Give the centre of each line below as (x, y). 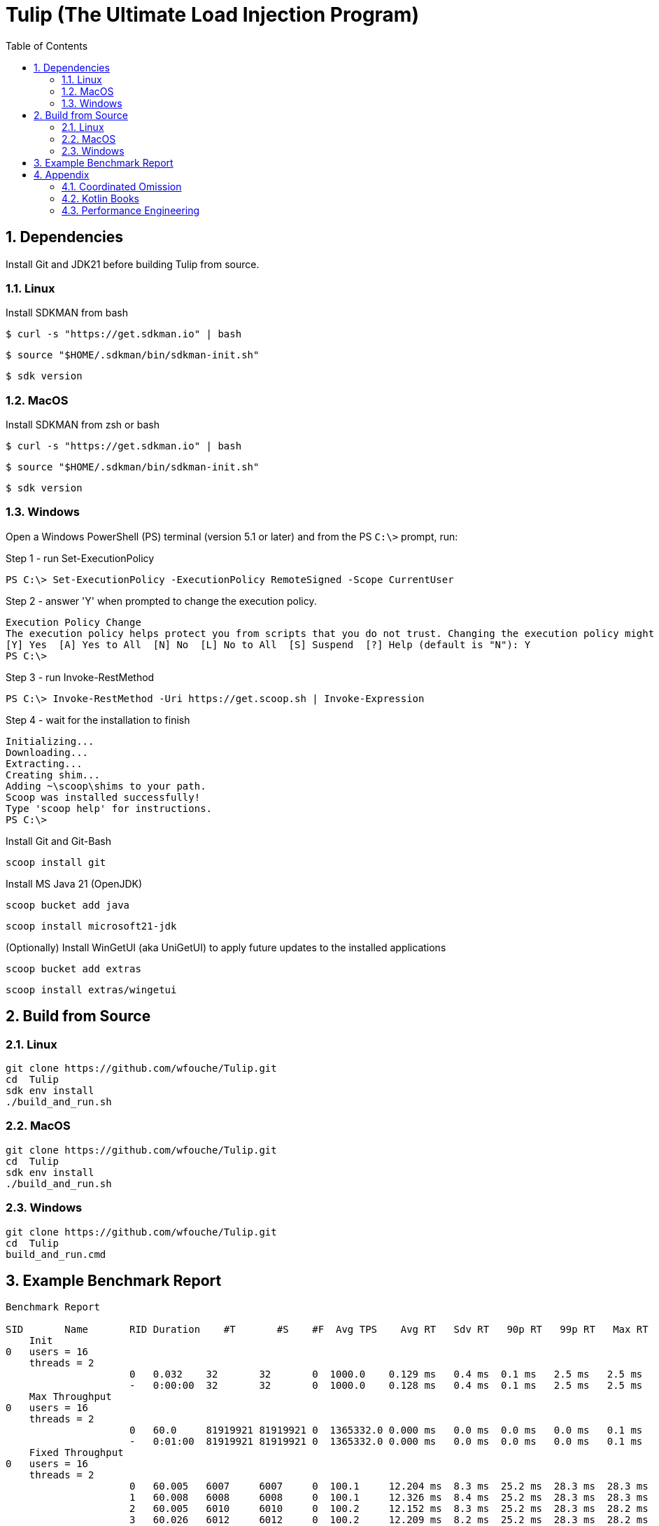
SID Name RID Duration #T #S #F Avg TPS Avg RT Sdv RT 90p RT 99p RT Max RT (327, 1330)
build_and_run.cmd (56, 1254)
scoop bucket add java (68, 905)
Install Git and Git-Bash (58, 841)
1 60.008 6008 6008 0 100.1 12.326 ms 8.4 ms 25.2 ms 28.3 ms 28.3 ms (389, 1498)
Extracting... (44, 763)
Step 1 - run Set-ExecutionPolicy (80, 558)
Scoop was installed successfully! (103, 797)
